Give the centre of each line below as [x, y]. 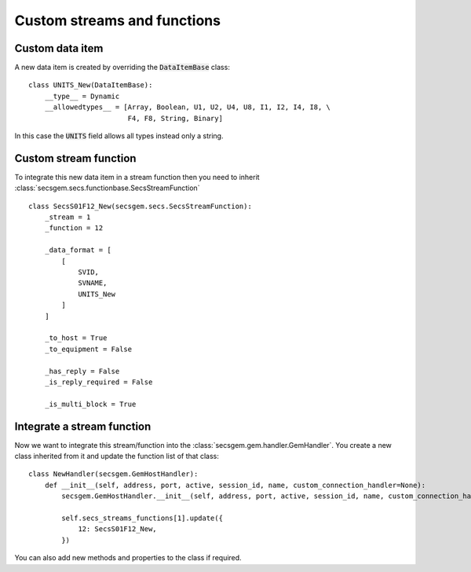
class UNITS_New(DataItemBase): [91, 85]
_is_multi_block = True [90, 404]
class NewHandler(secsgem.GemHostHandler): [113, 474]
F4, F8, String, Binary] [175, 118]
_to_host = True [76, 338]
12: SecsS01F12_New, [117, 529]
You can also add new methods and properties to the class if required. [128, 558]
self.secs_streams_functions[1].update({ [142, 518]
